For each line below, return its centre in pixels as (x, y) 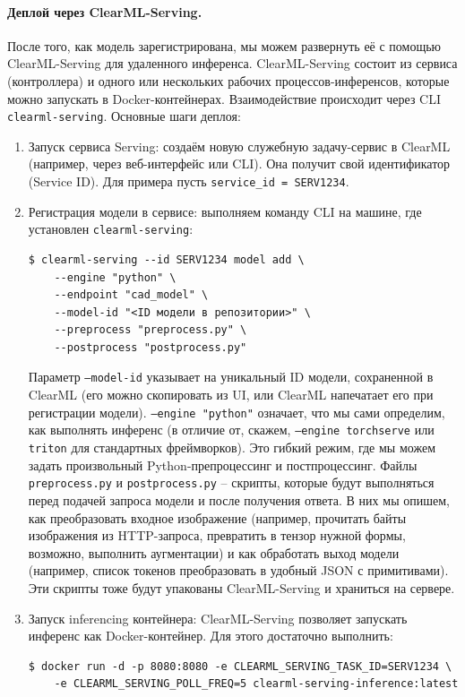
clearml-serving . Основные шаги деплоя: (124, 116)
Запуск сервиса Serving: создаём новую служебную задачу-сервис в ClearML (239, 146)
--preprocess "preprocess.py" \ (151, 330)
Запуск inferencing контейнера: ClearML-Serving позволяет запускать (218, 618)
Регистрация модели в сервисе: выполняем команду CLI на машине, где (225, 211)
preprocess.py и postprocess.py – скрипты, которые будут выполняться (231, 482)
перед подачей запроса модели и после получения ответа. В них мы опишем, (239, 499)
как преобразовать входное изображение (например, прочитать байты (217, 517)
